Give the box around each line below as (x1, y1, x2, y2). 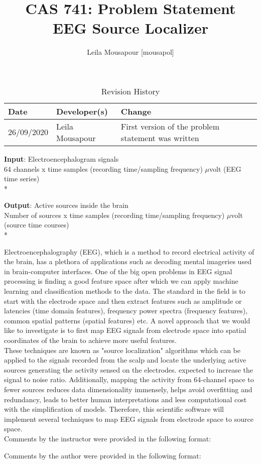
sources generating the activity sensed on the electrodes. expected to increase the (4, 364, 253, 375)
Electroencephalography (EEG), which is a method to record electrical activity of (4, 246, 254, 257)
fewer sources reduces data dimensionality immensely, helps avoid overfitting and (4, 384, 252, 394)
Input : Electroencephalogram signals (4, 153, 119, 164)
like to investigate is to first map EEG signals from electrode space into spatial (4, 325, 246, 335)
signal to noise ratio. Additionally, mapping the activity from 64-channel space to (4, 374, 254, 385)
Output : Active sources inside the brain (4, 200, 128, 210)
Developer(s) (56, 105, 108, 117)
